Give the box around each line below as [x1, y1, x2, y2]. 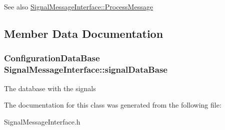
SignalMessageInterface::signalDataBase [4, 63, 167, 76]
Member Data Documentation [4, 25, 163, 41]
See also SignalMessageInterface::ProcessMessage [4, 1, 153, 11]
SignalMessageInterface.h [4, 116, 80, 127]
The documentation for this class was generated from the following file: [4, 100, 221, 110]
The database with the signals [4, 83, 96, 93]
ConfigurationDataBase [4, 52, 100, 64]
